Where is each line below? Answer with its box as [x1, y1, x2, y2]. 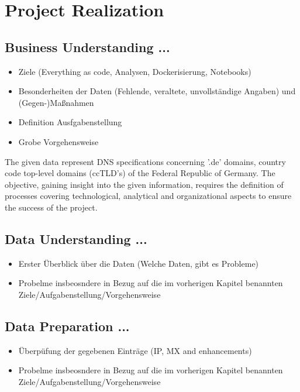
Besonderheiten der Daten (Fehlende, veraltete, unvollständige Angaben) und [18, 85, 296, 97]
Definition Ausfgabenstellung [18, 116, 122, 128]
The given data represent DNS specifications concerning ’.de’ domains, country [5, 155, 286, 167]
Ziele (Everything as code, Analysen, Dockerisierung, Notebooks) [18, 65, 251, 77]
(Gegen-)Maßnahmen [18, 96, 94, 108]
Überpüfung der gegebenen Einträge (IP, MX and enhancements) [18, 344, 252, 356]
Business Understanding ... [5, 37, 170, 56]
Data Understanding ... [5, 229, 147, 247]
